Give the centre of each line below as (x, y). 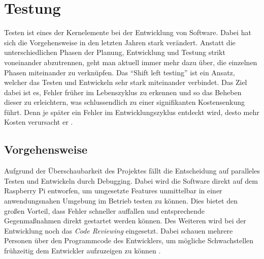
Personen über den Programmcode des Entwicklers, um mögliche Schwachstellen (129, 240)
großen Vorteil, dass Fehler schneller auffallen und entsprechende (105, 210)
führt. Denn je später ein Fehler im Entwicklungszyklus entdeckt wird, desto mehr (132, 112)
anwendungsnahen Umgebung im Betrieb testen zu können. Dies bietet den (121, 201)
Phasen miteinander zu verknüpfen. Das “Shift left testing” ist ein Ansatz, (120, 72)
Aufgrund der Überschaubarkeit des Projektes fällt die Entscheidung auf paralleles (132, 171)
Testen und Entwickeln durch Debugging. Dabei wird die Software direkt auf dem (131, 180)
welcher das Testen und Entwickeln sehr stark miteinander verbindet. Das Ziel (126, 82)
